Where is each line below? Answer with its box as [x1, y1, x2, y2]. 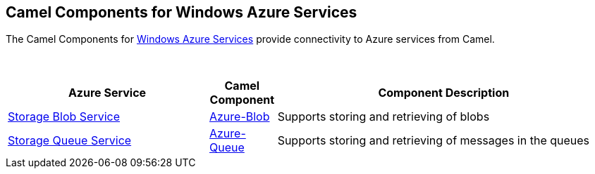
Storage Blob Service [8, 109, 121, 124]
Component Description [378, 86, 510, 100]
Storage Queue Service [8, 133, 132, 148]
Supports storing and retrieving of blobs [277, 109, 490, 124]
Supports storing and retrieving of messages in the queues [277, 133, 590, 148]
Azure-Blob [209, 109, 270, 124]
